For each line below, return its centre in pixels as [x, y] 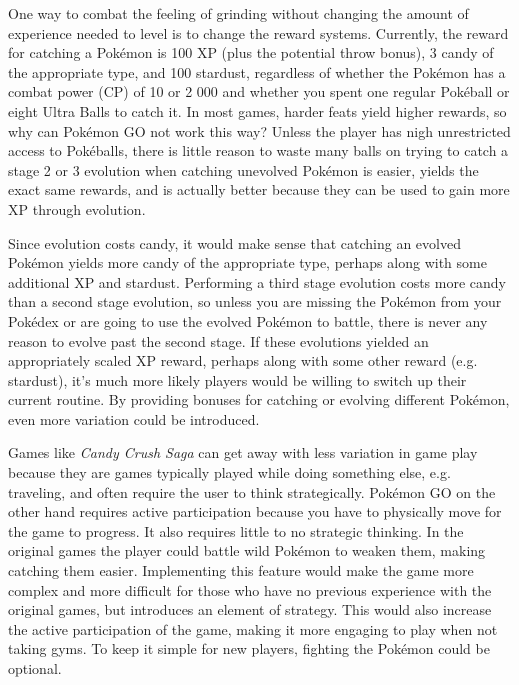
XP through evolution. [77, 208]
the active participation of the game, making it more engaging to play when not [253, 628]
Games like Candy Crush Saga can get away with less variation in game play [243, 452]
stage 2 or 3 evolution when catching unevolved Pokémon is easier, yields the [243, 169]
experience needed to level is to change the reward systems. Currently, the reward [258, 32]
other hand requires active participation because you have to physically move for [255, 511]
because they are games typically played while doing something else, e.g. [229, 472]
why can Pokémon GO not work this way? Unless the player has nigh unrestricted [259, 130]
